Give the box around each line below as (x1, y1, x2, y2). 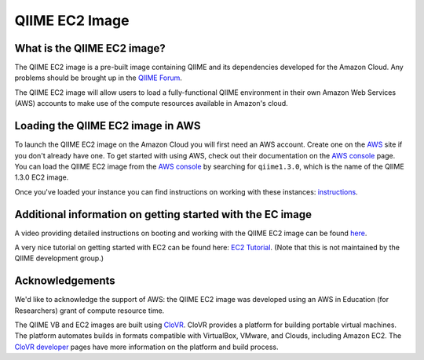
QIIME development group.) (14, 253, 104, 263)
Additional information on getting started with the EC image (14, 208, 312, 221)
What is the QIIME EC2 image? (14, 42, 166, 55)
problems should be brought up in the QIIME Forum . (14, 73, 182, 82)
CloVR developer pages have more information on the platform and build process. (14, 342, 279, 351)
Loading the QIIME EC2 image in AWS (14, 119, 201, 133)
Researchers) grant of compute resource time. (14, 306, 165, 315)
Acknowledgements (14, 275, 115, 288)
